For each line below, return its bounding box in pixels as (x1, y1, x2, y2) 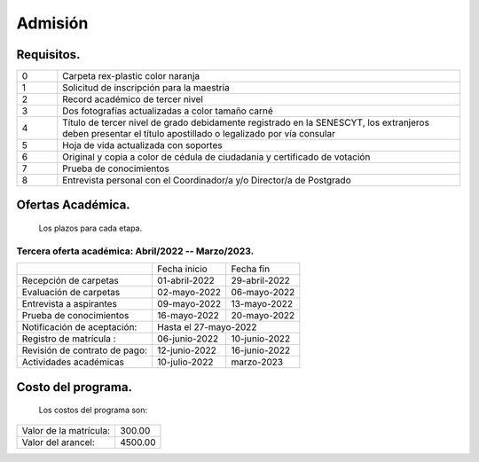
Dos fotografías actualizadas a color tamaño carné (62, 105, 274, 117)
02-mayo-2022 (156, 286, 222, 299)
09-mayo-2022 (156, 298, 222, 310)
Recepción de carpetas (21, 275, 119, 287)
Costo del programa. (16, 380, 133, 395)
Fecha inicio (156, 262, 208, 275)
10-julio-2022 (156, 356, 214, 368)
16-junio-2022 (231, 344, 291, 356)
